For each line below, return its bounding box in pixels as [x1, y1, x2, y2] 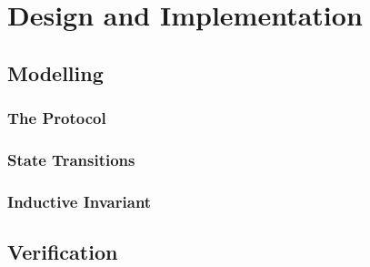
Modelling [7, 58, 104, 87]
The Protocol [7, 107, 106, 129]
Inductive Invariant [7, 190, 152, 212]
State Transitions [7, 148, 135, 170]
